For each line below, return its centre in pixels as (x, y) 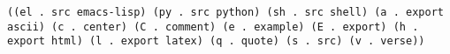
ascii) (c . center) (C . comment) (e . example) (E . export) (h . (213, 27)
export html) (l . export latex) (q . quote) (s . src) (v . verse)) (216, 41)
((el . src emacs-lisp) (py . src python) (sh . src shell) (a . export (225, 12)
